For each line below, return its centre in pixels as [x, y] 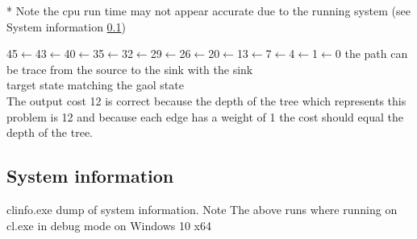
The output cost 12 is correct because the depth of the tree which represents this [206, 100]
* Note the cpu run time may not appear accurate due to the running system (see [208, 10]
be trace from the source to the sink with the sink [130, 69]
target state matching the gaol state [95, 85]
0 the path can [371, 54]
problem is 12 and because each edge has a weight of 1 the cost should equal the [205, 116]
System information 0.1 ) [66, 26]
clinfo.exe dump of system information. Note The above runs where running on [202, 209]
